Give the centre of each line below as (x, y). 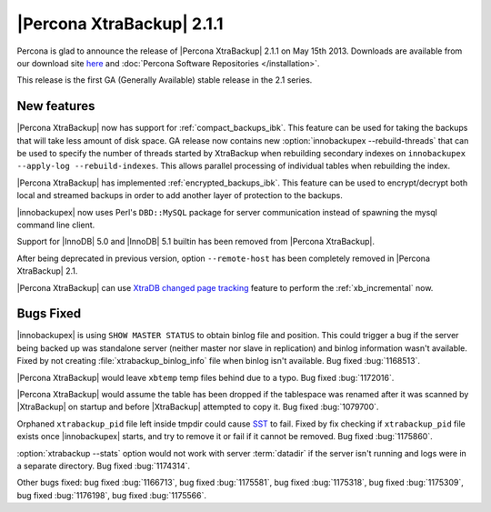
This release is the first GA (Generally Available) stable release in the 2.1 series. (165, 80)
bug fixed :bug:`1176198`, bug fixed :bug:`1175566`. (111, 495)
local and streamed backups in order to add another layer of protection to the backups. (180, 196)
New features (56, 106)
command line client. (56, 225)
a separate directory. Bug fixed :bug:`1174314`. (104, 466)
